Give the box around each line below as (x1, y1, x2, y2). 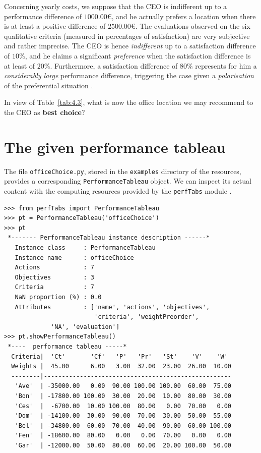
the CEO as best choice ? (4, 106, 85, 117)
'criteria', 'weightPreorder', (94, 313, 199, 321)
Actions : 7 (15, 264, 94, 271)
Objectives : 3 (15, 273, 94, 281)
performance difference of (4, 11, 82, 21)
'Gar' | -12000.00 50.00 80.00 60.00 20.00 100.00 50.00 (15, 441, 232, 449)
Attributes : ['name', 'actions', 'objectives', (15, 303, 210, 311)
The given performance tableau (4, 136, 226, 157)
